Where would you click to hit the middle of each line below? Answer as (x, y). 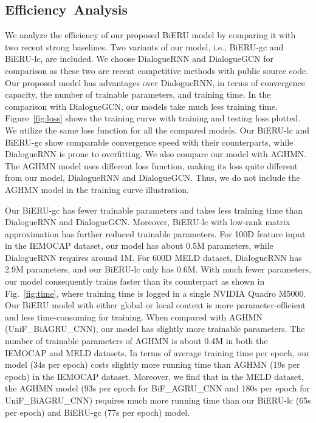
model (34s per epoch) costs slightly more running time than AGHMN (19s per (153, 364)
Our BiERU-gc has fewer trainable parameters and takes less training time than (154, 210)
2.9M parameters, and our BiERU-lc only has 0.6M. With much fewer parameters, (158, 269)
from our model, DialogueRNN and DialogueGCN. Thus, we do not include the (153, 178)
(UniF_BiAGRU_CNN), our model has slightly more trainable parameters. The (155, 329)
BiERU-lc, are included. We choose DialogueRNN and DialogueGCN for (139, 59)
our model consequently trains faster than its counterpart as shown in (135, 281)
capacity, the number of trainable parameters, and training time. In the (138, 94)
